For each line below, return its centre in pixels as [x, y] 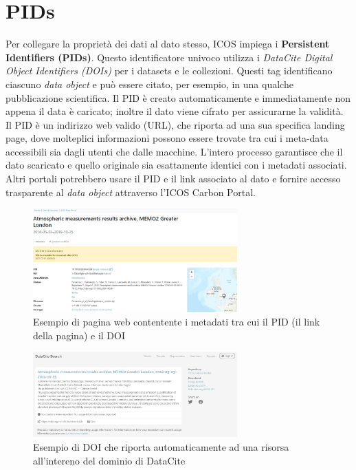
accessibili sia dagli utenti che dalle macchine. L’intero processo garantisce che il [174, 151]
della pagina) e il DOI [79, 335]
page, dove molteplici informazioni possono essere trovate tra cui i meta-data [167, 138]
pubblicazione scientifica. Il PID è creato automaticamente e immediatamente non [178, 97]
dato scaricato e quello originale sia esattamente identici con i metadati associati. [176, 165]
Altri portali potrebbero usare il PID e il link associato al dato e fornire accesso [173, 179]
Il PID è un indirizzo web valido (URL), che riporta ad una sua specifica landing [175, 124]
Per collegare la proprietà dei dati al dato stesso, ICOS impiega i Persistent [168, 44]
